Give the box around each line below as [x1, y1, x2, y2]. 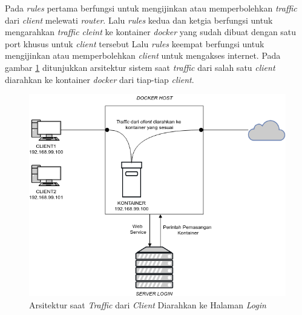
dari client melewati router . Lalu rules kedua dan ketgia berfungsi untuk [5, 13, 273, 26]
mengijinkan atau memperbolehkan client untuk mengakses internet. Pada [5, 49, 281, 62]
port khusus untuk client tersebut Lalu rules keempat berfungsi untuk [5, 37, 264, 50]
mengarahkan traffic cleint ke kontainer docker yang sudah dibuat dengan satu [5, 25, 297, 38]
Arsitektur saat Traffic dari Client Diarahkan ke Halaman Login [29, 298, 266, 311]
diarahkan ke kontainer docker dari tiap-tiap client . [5, 73, 194, 85]
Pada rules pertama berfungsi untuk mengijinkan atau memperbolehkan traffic [5, 2, 297, 14]
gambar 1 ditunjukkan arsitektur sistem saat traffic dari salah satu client [5, 61, 275, 73]
